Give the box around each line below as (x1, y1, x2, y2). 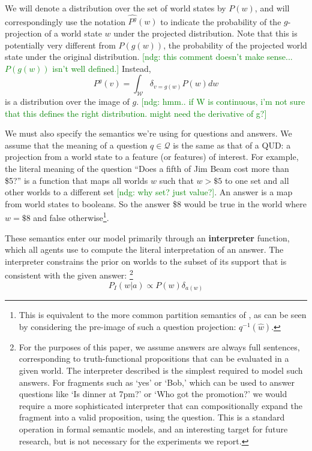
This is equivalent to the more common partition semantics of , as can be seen (19, 308, 307, 321)
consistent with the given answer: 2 (5, 267, 133, 282)
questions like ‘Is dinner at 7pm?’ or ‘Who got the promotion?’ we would (19, 388, 287, 400)
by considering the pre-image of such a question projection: (19, 320, 236, 332)
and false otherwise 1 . (33, 210, 109, 224)
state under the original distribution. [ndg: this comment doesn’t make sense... (5, 50, 293, 63)
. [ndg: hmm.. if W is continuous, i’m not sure (136, 95, 305, 108)
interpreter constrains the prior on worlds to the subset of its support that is (5, 255, 287, 267)
